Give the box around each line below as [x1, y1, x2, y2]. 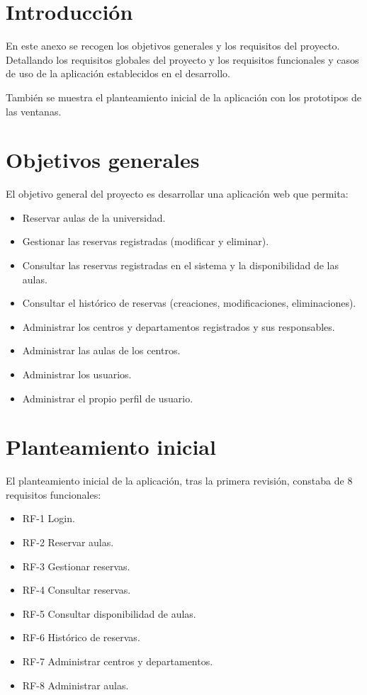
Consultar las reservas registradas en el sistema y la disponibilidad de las [22, 258, 339, 272]
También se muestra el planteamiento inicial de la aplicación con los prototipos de [6, 89, 362, 104]
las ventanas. [6, 103, 62, 118]
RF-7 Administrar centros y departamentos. [22, 654, 213, 669]
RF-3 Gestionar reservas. [22, 558, 130, 573]
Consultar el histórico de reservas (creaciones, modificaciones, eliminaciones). [22, 295, 356, 310]
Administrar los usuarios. [22, 366, 132, 381]
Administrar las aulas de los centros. [22, 343, 181, 358]
